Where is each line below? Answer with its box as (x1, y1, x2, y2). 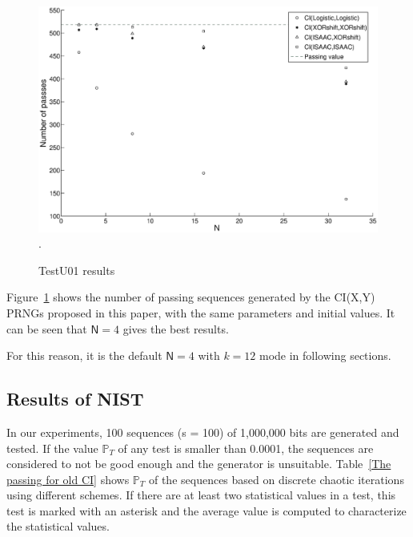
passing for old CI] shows (6, 470, 130, 487)
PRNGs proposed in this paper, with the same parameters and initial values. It (6, 304, 395, 321)
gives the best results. (122, 320, 229, 337)
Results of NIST (6, 386, 144, 411)
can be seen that (6, 320, 87, 337)
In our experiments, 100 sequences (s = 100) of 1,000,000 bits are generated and (6, 423, 399, 440)
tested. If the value (6, 439, 98, 456)
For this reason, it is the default (6, 347, 162, 364)
